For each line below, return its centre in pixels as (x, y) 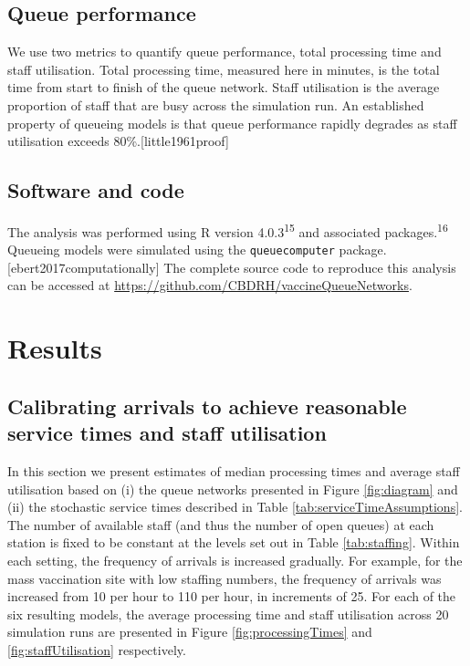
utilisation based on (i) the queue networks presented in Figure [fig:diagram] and (233, 489)
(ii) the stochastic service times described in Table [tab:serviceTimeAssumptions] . (235, 507)
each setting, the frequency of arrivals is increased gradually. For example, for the (235, 560)
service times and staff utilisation (167, 433)
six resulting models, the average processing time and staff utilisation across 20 (228, 614)
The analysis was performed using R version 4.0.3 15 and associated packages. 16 (228, 230)
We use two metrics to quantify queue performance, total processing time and (225, 52)
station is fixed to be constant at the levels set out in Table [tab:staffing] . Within (234, 542)
